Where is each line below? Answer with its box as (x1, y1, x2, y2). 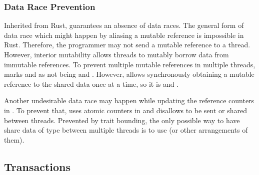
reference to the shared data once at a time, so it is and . (4, 78, 179, 89)
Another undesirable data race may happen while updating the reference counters (4, 95, 254, 106)
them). (4, 134, 24, 145)
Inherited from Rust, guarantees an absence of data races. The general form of (4, 20, 244, 30)
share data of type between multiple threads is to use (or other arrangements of (4, 125, 248, 135)
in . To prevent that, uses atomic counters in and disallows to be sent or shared (4, 105, 247, 115)
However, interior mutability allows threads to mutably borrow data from (4, 49, 229, 59)
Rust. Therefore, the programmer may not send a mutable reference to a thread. (4, 39, 250, 50)
